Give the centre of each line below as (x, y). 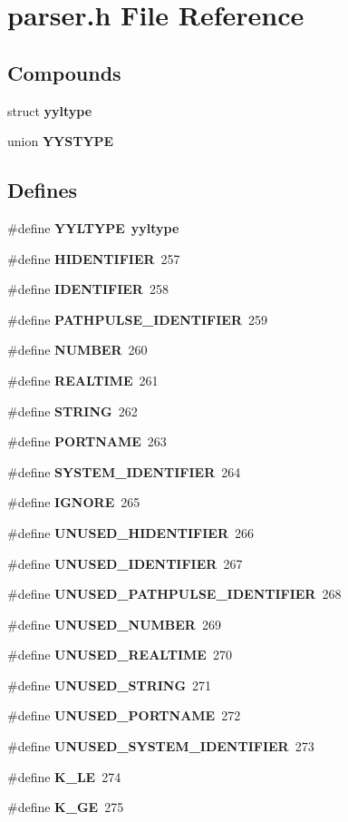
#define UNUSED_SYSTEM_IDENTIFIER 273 (161, 746)
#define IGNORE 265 (74, 502)
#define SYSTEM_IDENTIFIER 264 (124, 471)
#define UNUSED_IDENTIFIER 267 (125, 563)
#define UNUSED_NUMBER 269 (114, 624)
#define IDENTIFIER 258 (88, 289)
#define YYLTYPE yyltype (93, 227)
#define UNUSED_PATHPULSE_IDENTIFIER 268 (174, 594)
